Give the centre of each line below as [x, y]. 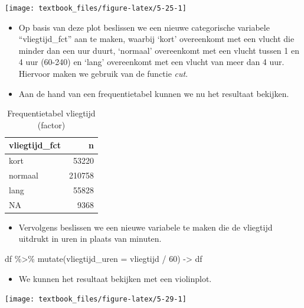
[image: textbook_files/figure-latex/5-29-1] [96, 299]
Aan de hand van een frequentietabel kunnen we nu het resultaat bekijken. [154, 93]
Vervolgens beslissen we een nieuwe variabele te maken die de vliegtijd [146, 227]
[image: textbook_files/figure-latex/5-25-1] [96, 8]
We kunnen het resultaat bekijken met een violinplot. [115, 278]
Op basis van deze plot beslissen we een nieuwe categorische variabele [144, 27]
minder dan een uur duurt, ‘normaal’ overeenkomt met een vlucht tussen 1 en [159, 50]
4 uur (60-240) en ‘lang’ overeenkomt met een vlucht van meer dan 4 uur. [151, 62]
